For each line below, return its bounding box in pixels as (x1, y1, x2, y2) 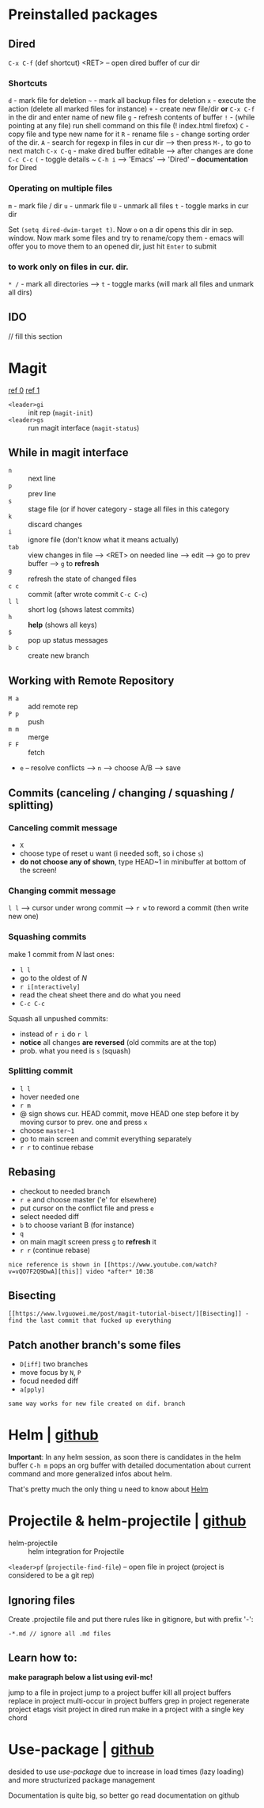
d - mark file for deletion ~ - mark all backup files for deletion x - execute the (8, 96, 257, 105)
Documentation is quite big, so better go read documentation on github (8, 1791, 239, 1800)
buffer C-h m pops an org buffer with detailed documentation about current (8, 1460, 251, 1470)
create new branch (28, 651, 89, 660)
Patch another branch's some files (8, 1338, 182, 1351)
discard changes (28, 520, 83, 530)
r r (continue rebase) (19, 1245, 91, 1255)
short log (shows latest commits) (28, 605, 135, 614)
